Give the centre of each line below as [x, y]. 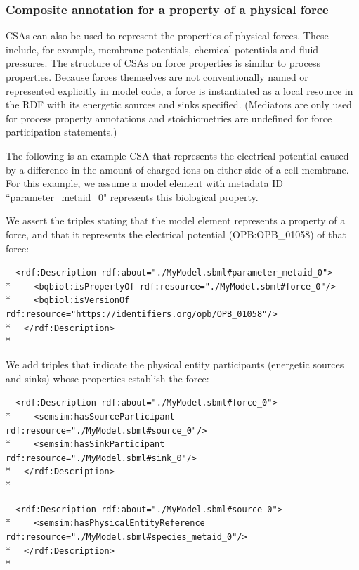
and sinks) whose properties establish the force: [107, 378]
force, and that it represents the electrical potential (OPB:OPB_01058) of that [176, 234]
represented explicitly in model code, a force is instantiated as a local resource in [179, 90]
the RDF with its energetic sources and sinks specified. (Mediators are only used [179, 104]
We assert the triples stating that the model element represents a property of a [176, 220]
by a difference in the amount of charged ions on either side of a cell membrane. [177, 169]
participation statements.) [61, 132]
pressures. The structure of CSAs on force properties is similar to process [163, 63]
